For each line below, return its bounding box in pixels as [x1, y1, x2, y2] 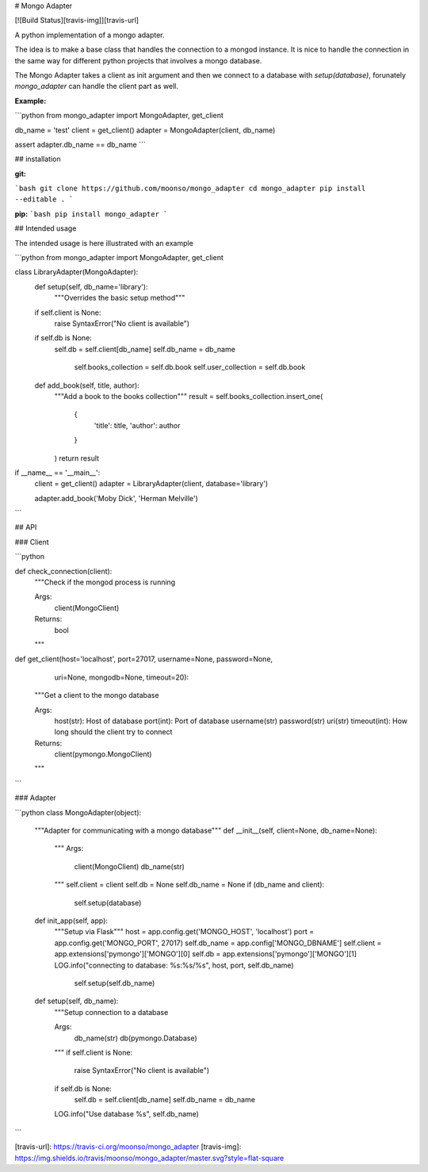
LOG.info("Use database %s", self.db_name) [54, 1109, 200, 1119]
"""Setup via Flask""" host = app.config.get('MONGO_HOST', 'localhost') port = [54, 927, 315, 936]
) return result [54, 453, 99, 463]
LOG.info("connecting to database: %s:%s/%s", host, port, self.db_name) [54, 960, 294, 970]
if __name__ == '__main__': [14, 468, 101, 477]
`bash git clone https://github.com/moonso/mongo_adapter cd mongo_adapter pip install [14, 184, 366, 193]
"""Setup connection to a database [54, 1007, 169, 1017]
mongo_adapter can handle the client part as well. [14, 82, 178, 91]
